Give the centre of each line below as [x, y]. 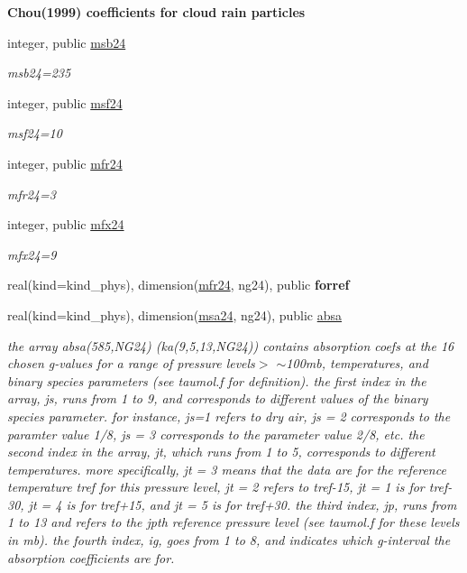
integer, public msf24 [65, 102]
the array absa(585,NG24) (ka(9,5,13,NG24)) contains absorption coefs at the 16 [231, 345]
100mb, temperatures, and [357, 363]
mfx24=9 [32, 254]
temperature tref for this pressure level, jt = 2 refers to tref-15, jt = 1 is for [216, 487]
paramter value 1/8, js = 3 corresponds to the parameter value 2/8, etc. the [216, 434]
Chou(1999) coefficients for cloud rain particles [156, 12]
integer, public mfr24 [65, 163]
